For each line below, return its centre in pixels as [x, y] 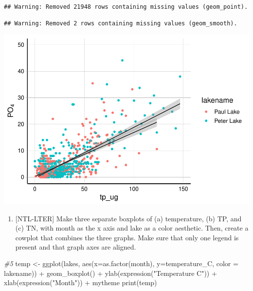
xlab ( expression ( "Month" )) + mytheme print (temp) [81, 282]
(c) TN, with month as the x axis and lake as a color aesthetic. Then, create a [132, 228]
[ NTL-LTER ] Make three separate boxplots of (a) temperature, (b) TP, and [128, 218]
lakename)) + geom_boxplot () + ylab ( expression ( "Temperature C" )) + [110, 273]
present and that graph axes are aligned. [76, 247]
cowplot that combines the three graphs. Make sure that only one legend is [127, 237]
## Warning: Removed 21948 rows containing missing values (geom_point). [126, 7]
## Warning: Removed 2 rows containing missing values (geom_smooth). [121, 23]
